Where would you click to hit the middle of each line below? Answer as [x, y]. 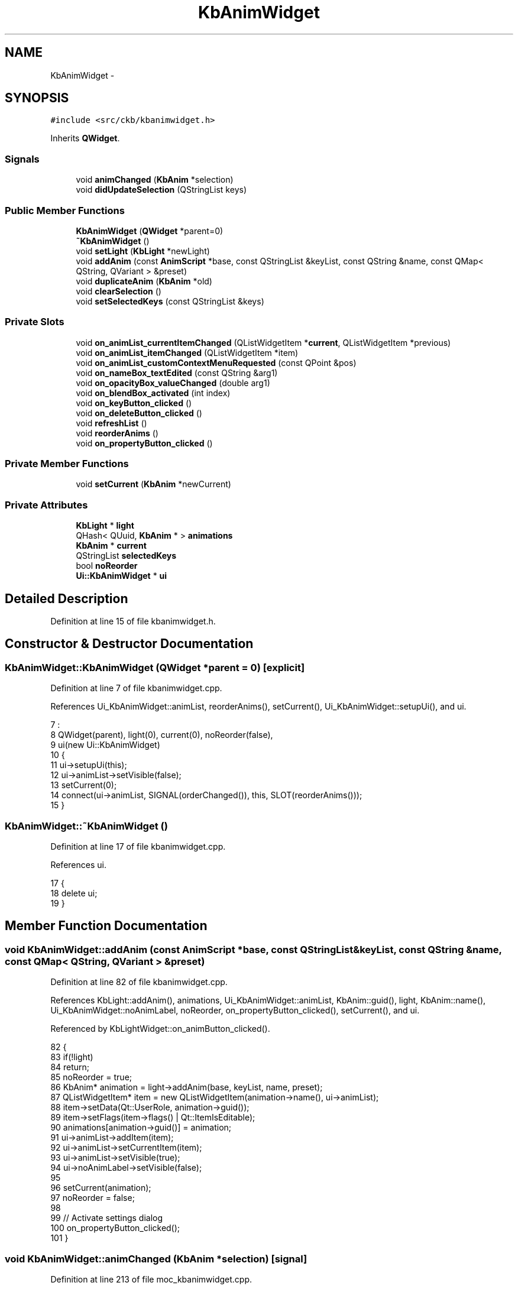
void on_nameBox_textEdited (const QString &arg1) [177, 373]
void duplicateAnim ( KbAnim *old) [144, 281]
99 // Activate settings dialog [107, 1218]
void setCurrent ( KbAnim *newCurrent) [153, 484]
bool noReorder [107, 566]
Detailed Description [67, 598]
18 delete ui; [74, 893]
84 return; [70, 1067]
